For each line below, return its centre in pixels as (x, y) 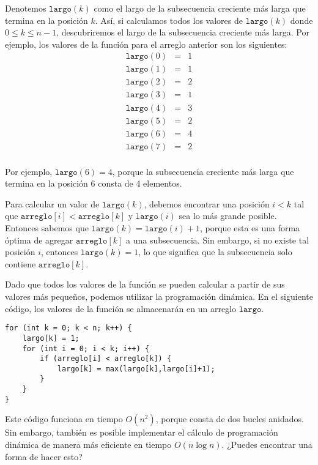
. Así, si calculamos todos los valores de (169, 20)
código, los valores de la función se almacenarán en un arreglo (120, 308)
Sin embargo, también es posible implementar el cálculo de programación (142, 432)
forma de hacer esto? (44, 456)
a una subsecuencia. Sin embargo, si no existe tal (218, 240)
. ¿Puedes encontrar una (267, 445)
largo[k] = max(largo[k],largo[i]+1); (136, 369)
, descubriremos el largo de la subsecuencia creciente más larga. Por (183, 32)
